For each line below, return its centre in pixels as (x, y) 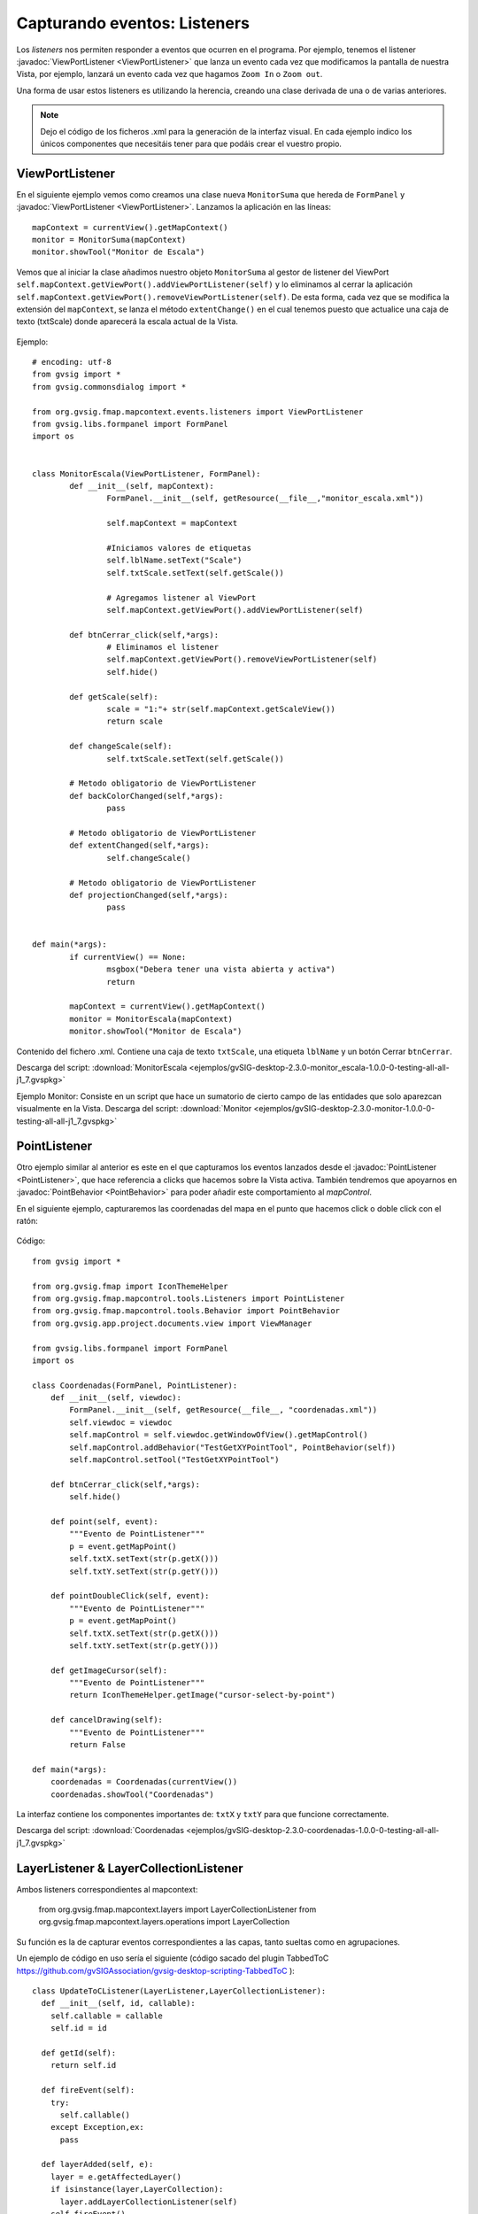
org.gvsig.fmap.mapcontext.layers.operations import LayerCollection (164, 1922)
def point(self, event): (104, 1521)
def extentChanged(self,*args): (139, 845)
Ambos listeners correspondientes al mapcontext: (107, 1889)
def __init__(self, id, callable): (119, 2003)
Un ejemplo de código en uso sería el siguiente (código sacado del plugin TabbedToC (173, 1958)
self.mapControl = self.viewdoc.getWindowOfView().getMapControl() (219, 1435)
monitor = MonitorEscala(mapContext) (151, 1019)
